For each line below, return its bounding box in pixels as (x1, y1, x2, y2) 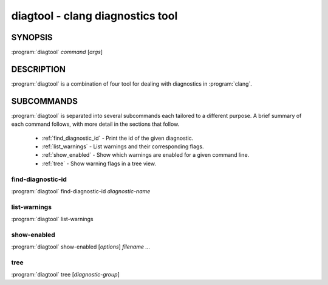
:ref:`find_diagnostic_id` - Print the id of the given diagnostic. (41, 134, 194, 142)
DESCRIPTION (11, 64, 66, 74)
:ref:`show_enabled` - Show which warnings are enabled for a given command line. (41, 151, 250, 159)
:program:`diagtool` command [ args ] (11, 49, 103, 56)
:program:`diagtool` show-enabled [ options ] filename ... (11, 243, 151, 250)
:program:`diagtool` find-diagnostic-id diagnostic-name (11, 187, 151, 194)
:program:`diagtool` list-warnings (11, 216, 94, 223)
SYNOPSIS (11, 32, 53, 43)
